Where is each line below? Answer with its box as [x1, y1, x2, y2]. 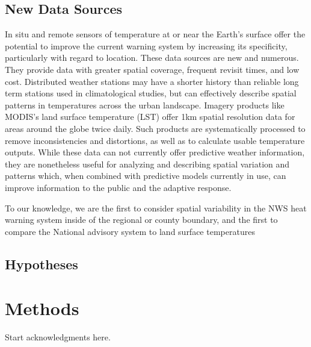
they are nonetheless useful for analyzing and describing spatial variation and [5, 157, 290, 170]
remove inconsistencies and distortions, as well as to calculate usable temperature [5, 134, 305, 146]
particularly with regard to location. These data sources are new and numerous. [5, 51, 299, 64]
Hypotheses [5, 254, 78, 273]
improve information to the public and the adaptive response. [5, 181, 232, 193]
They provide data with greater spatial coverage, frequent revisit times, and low [5, 63, 300, 75]
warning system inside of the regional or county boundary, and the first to [5, 213, 278, 226]
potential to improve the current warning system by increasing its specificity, [5, 39, 288, 52]
